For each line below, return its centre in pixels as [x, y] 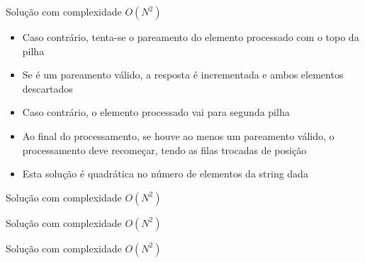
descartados [47, 88]
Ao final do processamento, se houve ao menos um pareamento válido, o [178, 135]
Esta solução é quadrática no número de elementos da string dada [165, 174]
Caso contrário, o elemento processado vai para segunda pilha [156, 112]
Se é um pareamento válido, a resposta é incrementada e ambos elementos [183, 75]
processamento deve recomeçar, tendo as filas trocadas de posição [164, 150]
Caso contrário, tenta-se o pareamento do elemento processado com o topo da [191, 37]
